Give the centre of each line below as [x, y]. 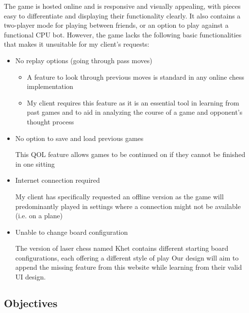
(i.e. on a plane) [39, 216]
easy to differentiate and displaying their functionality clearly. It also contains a [122, 15]
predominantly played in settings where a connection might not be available [128, 206]
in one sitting [35, 164]
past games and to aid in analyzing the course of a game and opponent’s [135, 112]
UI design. [31, 277]
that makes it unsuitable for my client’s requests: [77, 44]
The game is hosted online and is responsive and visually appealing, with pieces [122, 6]
